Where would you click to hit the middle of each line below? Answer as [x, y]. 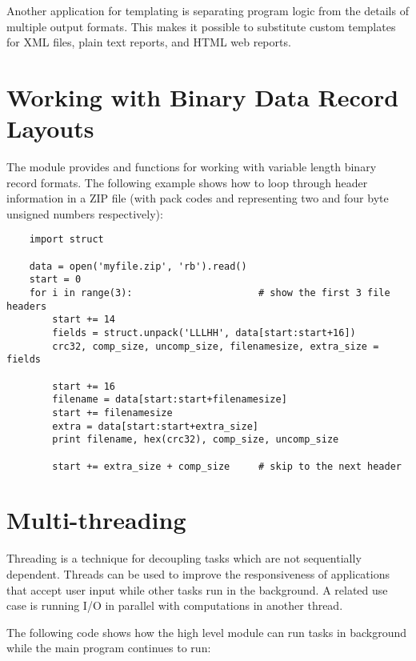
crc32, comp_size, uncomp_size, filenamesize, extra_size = [216, 346]
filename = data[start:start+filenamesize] [170, 400]
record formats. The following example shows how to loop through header [187, 182]
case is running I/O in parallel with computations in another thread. [175, 605]
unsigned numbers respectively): [85, 213]
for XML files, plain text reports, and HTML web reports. [149, 42]
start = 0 [55, 280]
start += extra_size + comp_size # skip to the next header [227, 466]
